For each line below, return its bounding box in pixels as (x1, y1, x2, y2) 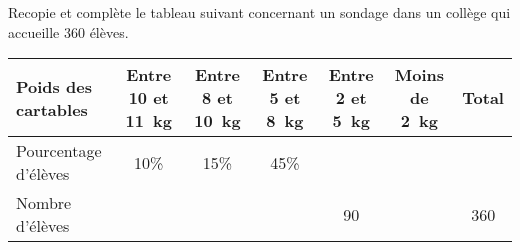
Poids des (16, 74, 92, 98)
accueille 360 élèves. (8, 21, 129, 42)
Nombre (16, 191, 72, 215)
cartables (16, 97, 88, 121)
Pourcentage (16, 139, 102, 163)
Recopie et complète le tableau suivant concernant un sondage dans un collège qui (8, 2, 511, 22)
